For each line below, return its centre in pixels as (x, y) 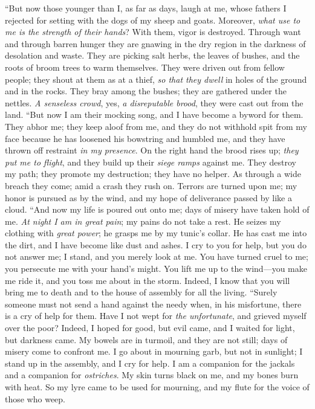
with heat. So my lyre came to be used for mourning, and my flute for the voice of (157, 387)
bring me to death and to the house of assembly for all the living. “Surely (141, 292)
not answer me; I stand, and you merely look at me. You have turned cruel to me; (157, 256)
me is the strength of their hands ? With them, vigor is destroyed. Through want (153, 32)
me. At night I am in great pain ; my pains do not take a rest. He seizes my (143, 221)
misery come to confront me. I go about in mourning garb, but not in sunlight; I (154, 351)
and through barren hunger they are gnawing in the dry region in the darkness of (155, 43)
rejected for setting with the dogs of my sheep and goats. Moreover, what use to (153, 20)
